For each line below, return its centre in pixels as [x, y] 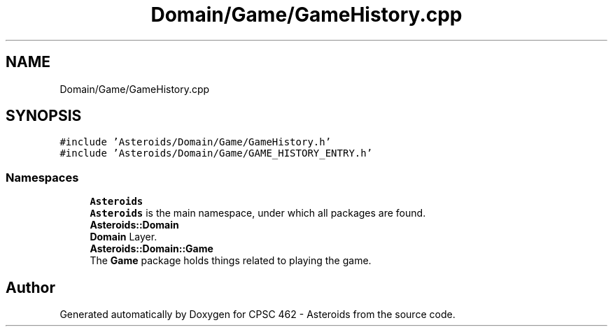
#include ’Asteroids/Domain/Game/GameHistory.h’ [196, 142]
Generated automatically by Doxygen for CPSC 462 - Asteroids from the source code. [258, 315]
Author [30, 287]
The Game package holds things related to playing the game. [231, 261]
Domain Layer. [124, 237]
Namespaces [42, 177]
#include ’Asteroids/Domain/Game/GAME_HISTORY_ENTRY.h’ [216, 153]
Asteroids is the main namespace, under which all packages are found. [258, 213]
